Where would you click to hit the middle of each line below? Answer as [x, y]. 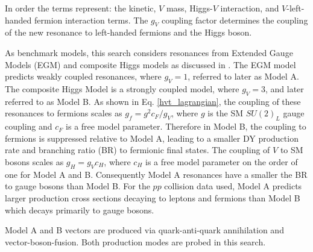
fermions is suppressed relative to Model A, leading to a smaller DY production [152, 138]
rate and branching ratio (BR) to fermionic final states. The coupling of [138, 150]
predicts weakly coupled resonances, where [83, 76]
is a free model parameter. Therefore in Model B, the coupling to [186, 126]
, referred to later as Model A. [243, 76]
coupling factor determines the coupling [235, 20]
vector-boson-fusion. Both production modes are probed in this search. [135, 241]
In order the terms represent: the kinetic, [81, 8]
